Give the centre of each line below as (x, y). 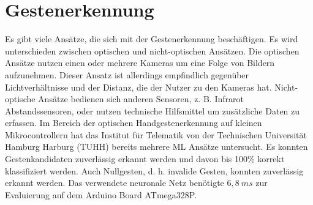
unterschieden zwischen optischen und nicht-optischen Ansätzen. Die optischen (152, 50)
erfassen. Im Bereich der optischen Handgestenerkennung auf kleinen (134, 123)
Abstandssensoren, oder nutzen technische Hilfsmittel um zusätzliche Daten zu (153, 110)
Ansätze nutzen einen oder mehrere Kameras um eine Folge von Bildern (140, 63)
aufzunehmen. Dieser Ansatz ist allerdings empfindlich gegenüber (127, 74)
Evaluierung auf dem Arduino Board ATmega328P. (101, 194)
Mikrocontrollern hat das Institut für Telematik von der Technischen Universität (156, 134)
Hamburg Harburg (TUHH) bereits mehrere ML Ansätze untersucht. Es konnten (156, 147)
